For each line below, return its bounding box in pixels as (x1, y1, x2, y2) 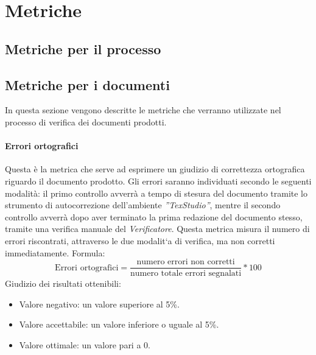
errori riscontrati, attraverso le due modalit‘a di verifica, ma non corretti (5, 234, 275, 247)
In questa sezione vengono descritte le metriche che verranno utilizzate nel (5, 104, 281, 116)
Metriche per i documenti (5, 75, 170, 94)
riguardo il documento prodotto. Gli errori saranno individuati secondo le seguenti (5, 174, 312, 187)
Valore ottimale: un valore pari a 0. (19, 338, 150, 351)
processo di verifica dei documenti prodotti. (5, 115, 167, 128)
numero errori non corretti (136, 258, 235, 267)
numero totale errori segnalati (130, 269, 242, 278)
